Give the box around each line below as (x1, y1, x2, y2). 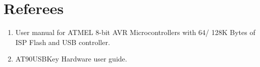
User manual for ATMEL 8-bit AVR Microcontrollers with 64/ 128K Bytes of (15, 27, 255, 37)
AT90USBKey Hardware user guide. (15, 53, 127, 64)
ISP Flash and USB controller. (15, 36, 110, 47)
